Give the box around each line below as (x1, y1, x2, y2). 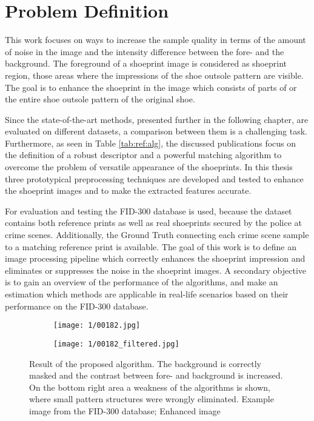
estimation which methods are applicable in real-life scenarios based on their (5, 288, 289, 300)
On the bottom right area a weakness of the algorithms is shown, (29, 380, 270, 393)
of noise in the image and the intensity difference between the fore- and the (5, 45, 284, 58)
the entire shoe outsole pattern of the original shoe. (5, 93, 195, 105)
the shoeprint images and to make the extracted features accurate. (5, 184, 252, 197)
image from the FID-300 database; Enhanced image (29, 404, 221, 417)
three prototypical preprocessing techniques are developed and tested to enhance (5, 172, 304, 185)
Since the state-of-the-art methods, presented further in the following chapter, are (5, 113, 309, 125)
